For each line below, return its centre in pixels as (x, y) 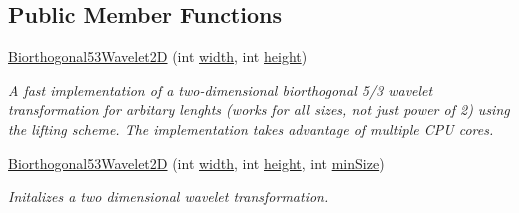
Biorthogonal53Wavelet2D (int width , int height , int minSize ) (196, 162)
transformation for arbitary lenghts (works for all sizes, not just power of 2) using (259, 109)
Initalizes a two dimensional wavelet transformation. (168, 196)
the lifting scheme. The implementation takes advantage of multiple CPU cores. (251, 128)
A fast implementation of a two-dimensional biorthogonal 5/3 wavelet (220, 89)
